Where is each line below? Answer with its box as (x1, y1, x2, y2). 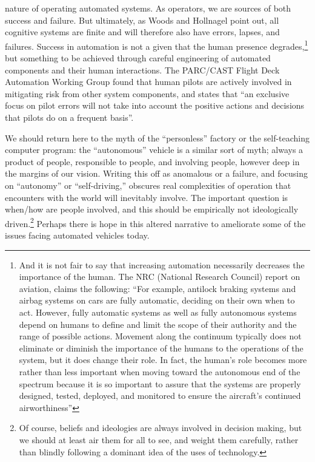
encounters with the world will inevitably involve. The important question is (5, 191, 288, 203)
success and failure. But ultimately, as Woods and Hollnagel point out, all (5, 13, 279, 26)
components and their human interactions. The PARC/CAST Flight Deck (5, 63, 280, 76)
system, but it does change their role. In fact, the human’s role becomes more (19, 353, 307, 366)
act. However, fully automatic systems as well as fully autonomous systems (19, 305, 297, 318)
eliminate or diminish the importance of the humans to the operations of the (19, 341, 303, 354)
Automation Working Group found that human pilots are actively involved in (5, 75, 292, 88)
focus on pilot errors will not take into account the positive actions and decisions (5, 99, 305, 112)
